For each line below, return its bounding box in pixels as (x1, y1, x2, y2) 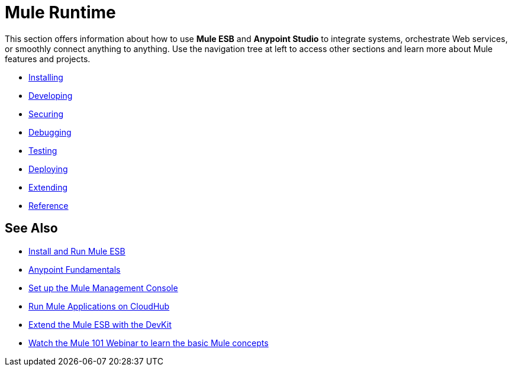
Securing (28, 108, 64, 119)
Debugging (28, 127, 72, 137)
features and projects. (5, 53, 91, 64)
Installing (28, 72, 63, 82)
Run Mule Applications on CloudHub (28, 301, 170, 311)
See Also (5, 221, 58, 236)
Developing (28, 90, 73, 101)
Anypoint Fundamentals (28, 264, 121, 275)
